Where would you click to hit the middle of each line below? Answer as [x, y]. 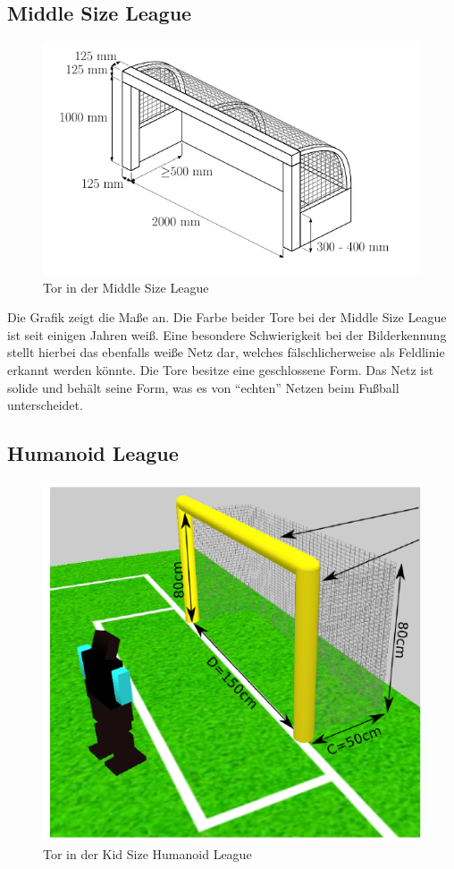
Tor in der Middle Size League [126, 287]
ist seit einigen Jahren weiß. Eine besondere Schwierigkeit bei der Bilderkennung [227, 334]
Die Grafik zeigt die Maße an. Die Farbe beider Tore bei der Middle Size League [227, 317]
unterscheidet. [45, 405]
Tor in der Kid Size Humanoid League [147, 853]
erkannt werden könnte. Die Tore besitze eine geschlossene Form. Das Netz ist [221, 370]
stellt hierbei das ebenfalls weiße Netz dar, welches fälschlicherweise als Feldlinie [226, 352]
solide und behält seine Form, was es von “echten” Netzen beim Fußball [203, 387]
